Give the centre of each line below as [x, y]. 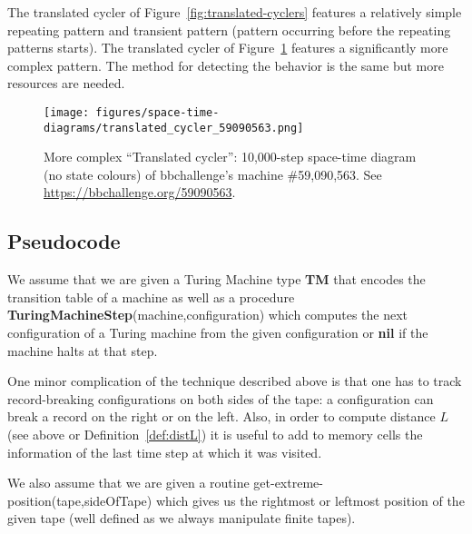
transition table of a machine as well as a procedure [151, 297]
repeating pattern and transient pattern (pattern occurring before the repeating [229, 30]
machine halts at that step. [83, 350]
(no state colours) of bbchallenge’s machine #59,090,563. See [213, 174]
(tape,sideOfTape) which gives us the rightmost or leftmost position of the [258, 500]
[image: [67, 112]
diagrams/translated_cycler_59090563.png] [174, 128]
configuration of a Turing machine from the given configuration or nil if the [218, 333]
